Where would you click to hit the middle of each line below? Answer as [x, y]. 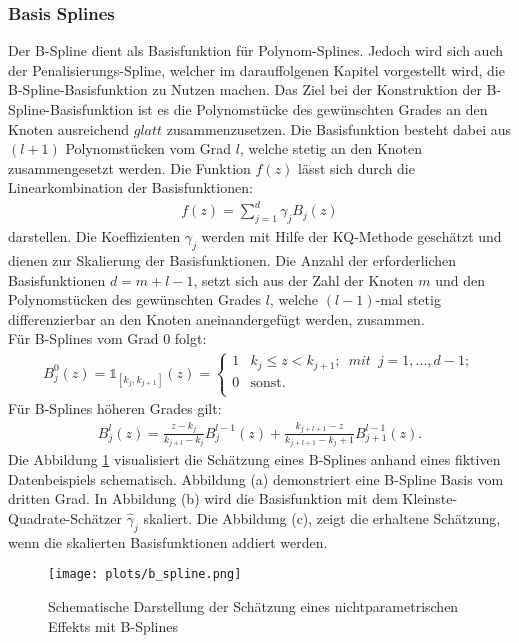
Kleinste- [430, 498]
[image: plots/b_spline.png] [145, 574]
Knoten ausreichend [69, 128]
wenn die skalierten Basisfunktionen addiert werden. [168, 541]
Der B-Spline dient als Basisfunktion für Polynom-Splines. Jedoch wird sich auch [256, 50]
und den [460, 279]
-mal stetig [408, 299]
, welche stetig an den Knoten [331, 148]
